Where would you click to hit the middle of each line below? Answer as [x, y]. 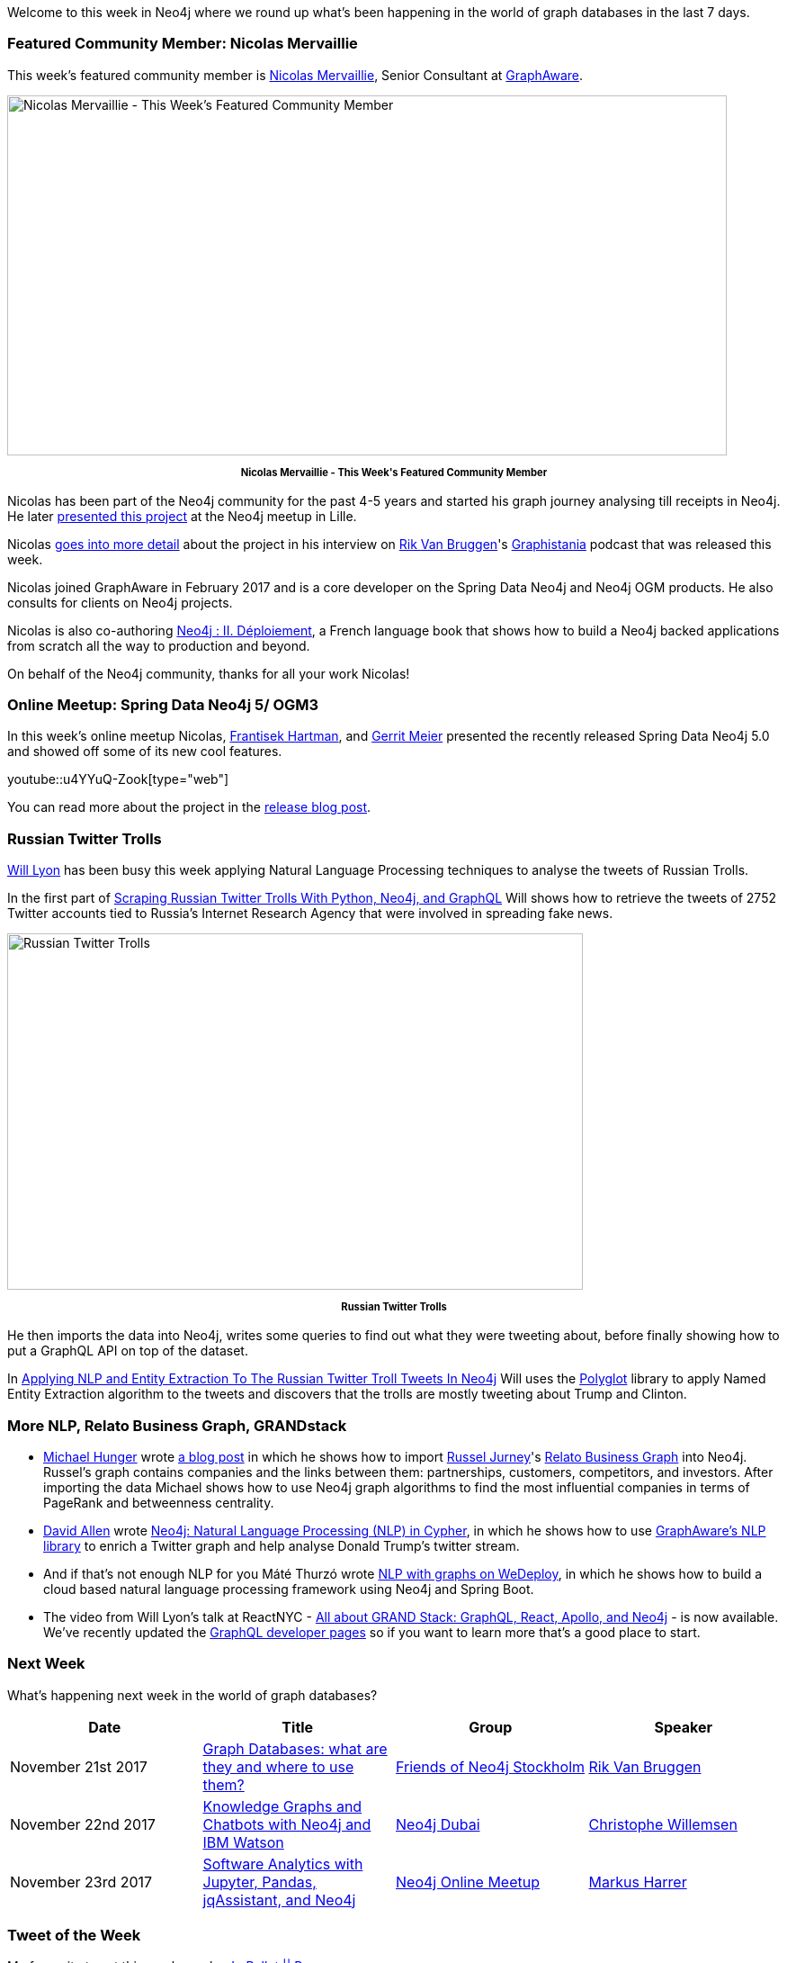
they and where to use [278, 1766]
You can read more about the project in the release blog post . [189, 807]
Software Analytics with [283, 1864]
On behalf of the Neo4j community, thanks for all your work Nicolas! [209, 673]
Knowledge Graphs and [282, 1806]
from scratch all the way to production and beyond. [159, 645]
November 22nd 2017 [83, 1824]
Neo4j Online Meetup [468, 1882]
